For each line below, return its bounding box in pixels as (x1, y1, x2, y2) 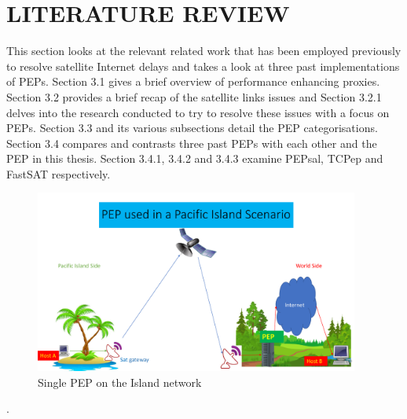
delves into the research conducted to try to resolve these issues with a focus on (6, 104, 390, 120)
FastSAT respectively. (6, 165, 111, 182)
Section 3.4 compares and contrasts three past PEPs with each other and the (6, 134, 377, 151)
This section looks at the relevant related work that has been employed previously (6, 42, 401, 59)
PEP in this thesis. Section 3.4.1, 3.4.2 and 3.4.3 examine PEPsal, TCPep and (6, 150, 383, 167)
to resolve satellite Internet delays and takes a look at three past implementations (6, 57, 400, 74)
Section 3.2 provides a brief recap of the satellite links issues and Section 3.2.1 (6, 88, 382, 105)
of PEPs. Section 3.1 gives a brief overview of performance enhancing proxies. (6, 73, 380, 90)
